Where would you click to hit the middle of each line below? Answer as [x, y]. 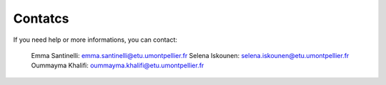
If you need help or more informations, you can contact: [95, 40]
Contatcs [41, 18]
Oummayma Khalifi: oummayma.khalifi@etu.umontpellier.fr [118, 66]
